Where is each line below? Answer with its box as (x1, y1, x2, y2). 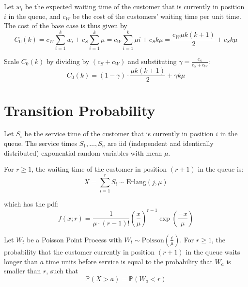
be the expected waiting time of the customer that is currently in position (25, 1, 245, 11)
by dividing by (46, 56, 90, 66)
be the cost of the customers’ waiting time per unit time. (72, 11, 241, 21)
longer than (4, 256, 38, 266)
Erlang (126, 178, 146, 186)
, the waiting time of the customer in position (31, 164, 167, 174)
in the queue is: (198, 164, 244, 174)
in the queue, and (8, 11, 61, 21)
